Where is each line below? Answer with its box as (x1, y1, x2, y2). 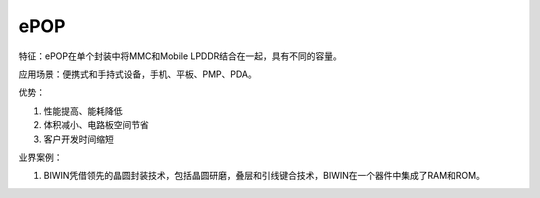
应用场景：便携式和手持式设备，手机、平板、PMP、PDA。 (18, 68, 257, 80)
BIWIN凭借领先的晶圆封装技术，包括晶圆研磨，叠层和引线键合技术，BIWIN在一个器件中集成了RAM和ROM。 (43, 170, 485, 182)
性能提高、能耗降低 (43, 105, 123, 117)
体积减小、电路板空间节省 (43, 119, 149, 131)
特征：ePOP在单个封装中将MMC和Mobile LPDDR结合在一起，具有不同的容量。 (18, 50, 342, 62)
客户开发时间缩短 (43, 133, 114, 145)
